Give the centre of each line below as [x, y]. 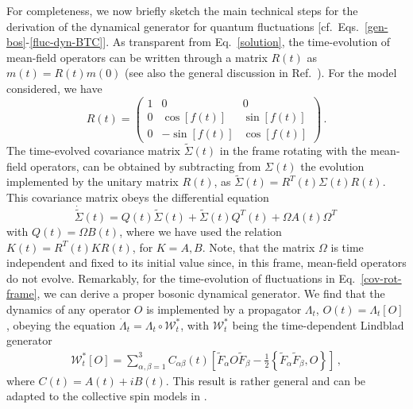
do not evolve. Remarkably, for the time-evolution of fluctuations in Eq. [181, 278]
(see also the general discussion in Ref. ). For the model [261, 73]
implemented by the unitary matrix [93, 181]
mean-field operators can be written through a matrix [137, 57]
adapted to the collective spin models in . [107, 396]
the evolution [332, 166]
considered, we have [54, 88]
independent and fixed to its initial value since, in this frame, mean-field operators [206, 262]
